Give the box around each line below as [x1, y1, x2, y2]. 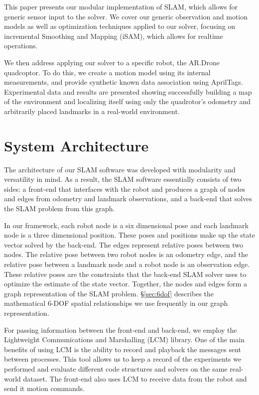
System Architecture [4, 135, 149, 155]
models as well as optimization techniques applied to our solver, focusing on [4, 21, 236, 31]
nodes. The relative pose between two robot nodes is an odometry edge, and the [4, 249, 248, 260]
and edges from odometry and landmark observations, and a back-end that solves [4, 193, 252, 204]
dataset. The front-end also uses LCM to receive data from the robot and [23, 373, 247, 384]
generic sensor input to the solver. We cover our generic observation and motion [4, 11, 248, 21]
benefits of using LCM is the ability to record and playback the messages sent [4, 344, 241, 354]
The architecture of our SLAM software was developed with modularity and [4, 164, 236, 174]
